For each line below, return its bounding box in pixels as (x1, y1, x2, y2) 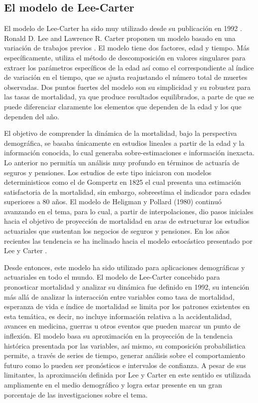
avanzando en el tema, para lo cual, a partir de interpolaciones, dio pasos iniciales (4, 206, 254, 216)
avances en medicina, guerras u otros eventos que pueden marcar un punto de (4, 321, 241, 331)
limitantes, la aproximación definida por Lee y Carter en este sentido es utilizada (4, 370, 251, 380)
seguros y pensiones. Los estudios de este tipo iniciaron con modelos (4, 167, 212, 177)
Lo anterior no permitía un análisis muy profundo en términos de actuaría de (4, 157, 240, 167)
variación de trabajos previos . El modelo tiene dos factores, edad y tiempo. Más (4, 42, 250, 53)
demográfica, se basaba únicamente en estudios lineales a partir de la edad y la (4, 137, 245, 148)
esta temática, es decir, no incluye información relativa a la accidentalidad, (4, 311, 232, 321)
